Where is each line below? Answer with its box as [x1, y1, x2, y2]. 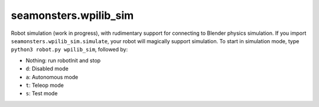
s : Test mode [25, 90, 58, 97]
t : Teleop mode [25, 82, 64, 89]
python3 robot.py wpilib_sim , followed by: [11, 46, 128, 53]
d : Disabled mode [25, 65, 69, 72]
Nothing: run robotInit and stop [25, 57, 101, 64]
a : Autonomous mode [25, 73, 79, 80]
